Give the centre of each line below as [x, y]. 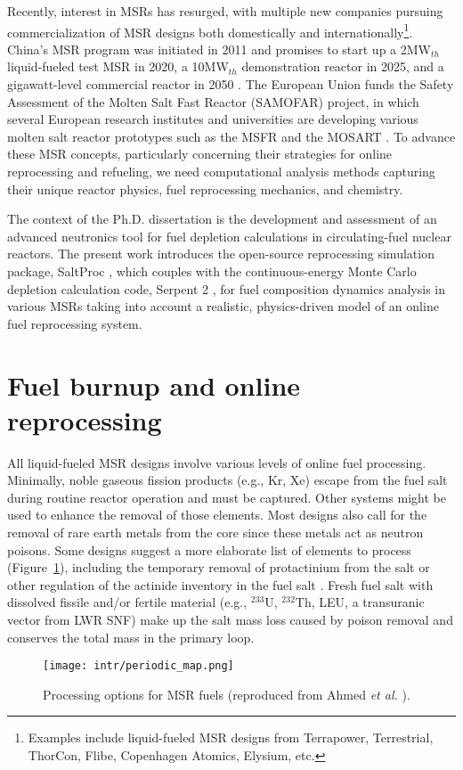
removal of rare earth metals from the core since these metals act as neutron [215, 532]
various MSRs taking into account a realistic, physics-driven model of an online [223, 306]
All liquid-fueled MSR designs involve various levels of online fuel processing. [217, 462]
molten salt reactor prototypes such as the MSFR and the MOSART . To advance [231, 136]
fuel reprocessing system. [75, 323]
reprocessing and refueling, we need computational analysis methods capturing [221, 171]
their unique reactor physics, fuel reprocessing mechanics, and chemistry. [205, 188]
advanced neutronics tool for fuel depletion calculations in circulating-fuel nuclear [229, 236]
